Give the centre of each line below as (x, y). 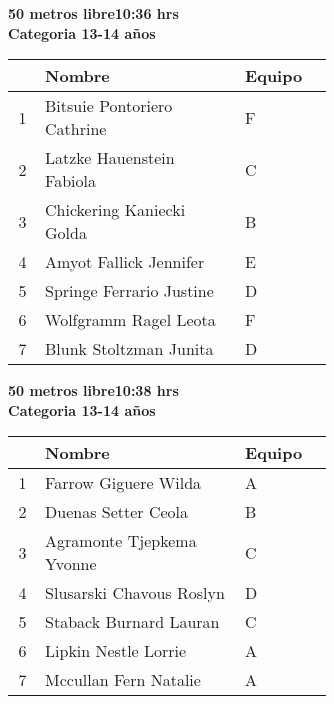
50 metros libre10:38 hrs (93, 390)
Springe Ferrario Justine (129, 291)
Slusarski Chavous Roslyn (135, 593)
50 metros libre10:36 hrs (93, 13)
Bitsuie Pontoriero (109, 106)
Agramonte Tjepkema (121, 541)
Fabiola (70, 181)
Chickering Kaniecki (115, 210)
